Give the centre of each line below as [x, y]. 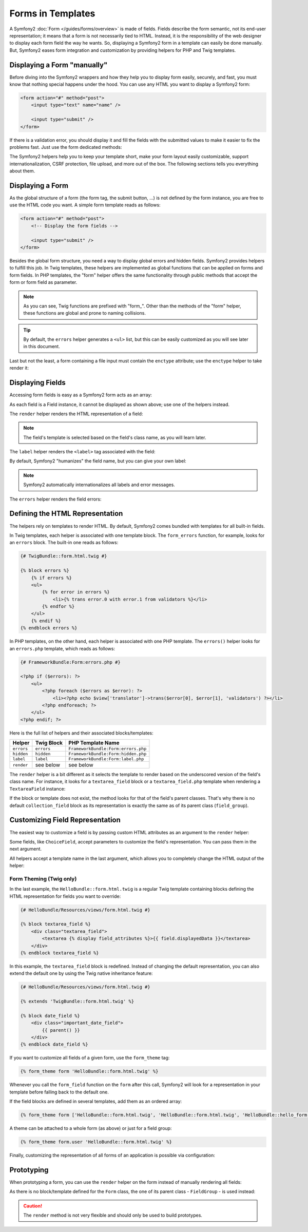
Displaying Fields [38, 383]
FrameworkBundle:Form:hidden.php [108, 754]
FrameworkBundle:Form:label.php [106, 759]
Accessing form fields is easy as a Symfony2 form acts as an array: [81, 395]
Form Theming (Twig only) [43, 879]
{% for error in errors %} [76, 592]
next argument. [26, 849]
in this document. [42, 346]
